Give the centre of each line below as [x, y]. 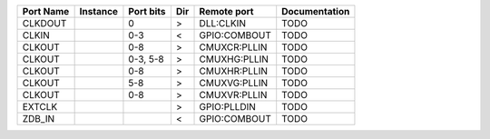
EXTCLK [40, 107]
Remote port [226, 11]
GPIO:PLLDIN [227, 107]
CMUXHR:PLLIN [233, 71]
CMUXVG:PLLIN [234, 83]
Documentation [316, 11]
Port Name [46, 11]
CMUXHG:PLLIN [234, 59]
